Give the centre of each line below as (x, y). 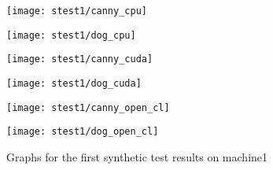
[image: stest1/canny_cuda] (80, 59)
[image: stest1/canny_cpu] (77, 11)
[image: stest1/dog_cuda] (74, 83)
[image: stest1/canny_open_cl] (88, 107)
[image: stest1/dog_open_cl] (83, 132)
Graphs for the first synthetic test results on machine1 (137, 156)
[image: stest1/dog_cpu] (71, 35)
